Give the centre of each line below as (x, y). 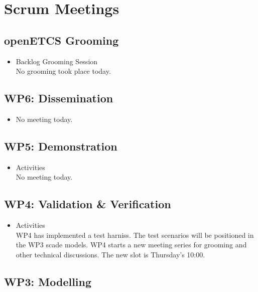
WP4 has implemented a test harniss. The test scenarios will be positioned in (135, 235)
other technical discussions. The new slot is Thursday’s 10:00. (110, 254)
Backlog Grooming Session (57, 61)
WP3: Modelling (48, 281)
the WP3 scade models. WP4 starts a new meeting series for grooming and (131, 245)
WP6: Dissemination (59, 98)
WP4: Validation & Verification (88, 204)
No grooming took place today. (63, 71)
